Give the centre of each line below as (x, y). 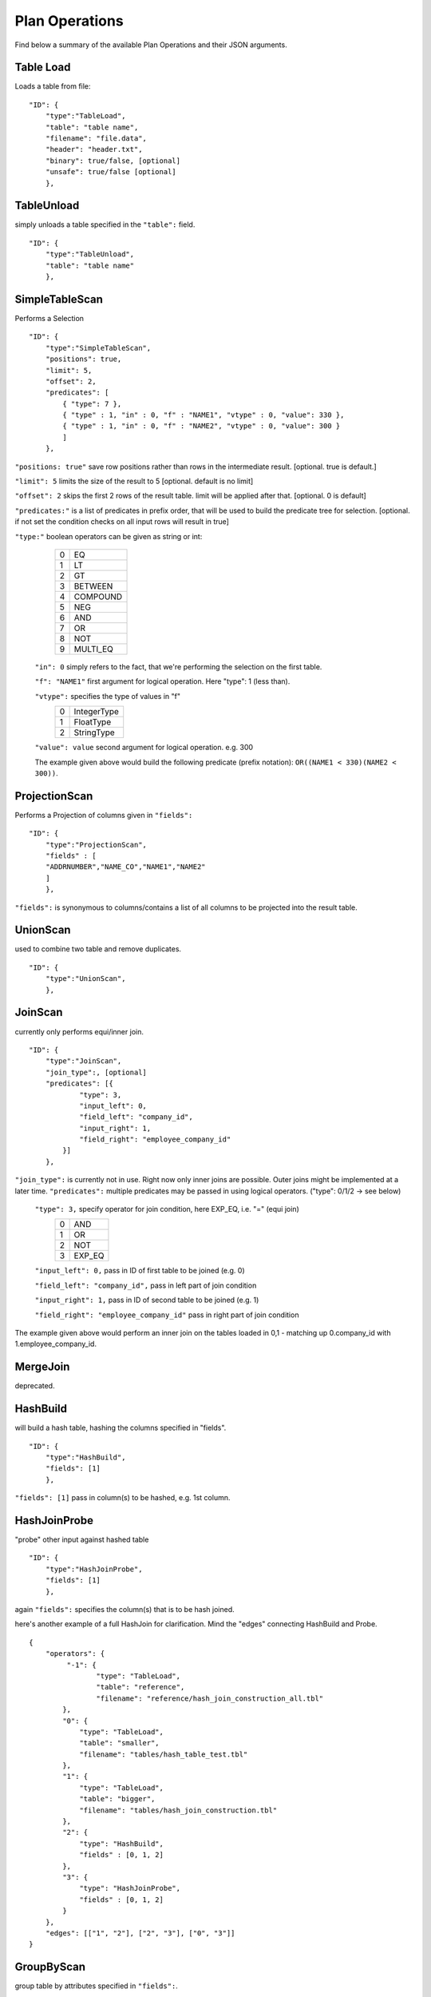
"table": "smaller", (119, 1743)
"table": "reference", (140, 1687)
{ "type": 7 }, (92, 404)
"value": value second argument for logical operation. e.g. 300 (144, 748)
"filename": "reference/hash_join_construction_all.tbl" (210, 1698)
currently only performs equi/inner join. (79, 1031)
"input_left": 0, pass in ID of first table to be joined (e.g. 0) (140, 1271)
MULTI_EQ (93, 649)
